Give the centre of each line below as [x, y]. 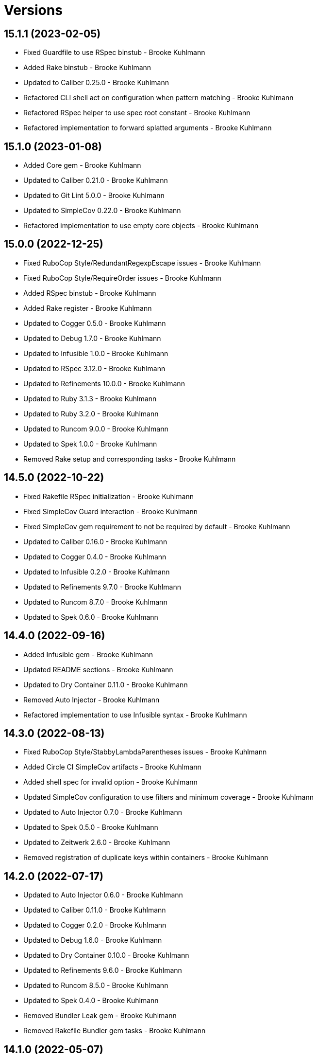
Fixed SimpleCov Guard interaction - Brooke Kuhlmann [111, 511]
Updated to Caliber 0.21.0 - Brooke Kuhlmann [96, 180]
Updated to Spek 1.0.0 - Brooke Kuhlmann [90, 444]
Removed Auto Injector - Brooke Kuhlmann [92, 699]
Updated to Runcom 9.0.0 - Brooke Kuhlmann [96, 429]
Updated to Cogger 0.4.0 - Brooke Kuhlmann [95, 556]
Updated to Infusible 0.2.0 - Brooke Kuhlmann [97, 572]
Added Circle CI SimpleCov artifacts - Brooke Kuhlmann [112, 767]
